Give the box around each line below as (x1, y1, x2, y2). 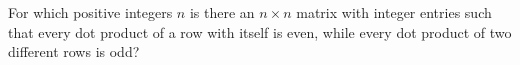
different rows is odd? (8, 41, 140, 62)
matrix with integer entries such (296, 2, 492, 22)
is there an (189, 2, 255, 22)
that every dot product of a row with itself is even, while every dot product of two (8, 21, 512, 42)
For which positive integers (8, 2, 173, 22)
